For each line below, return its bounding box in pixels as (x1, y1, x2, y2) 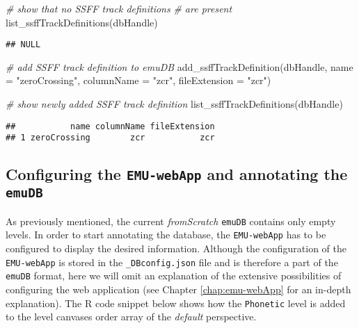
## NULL (6, 40, 41, 50)
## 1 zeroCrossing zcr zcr (6, 133, 215, 143)
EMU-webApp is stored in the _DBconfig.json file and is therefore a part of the (6, 254, 338, 269)
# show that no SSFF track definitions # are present (6, 1, 232, 15)
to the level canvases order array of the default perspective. (6, 309, 257, 324)
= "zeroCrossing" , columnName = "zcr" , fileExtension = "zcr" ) (6, 73, 271, 88)
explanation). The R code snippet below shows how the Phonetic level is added (6, 295, 346, 310)
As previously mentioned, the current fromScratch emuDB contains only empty (6, 213, 336, 228)
